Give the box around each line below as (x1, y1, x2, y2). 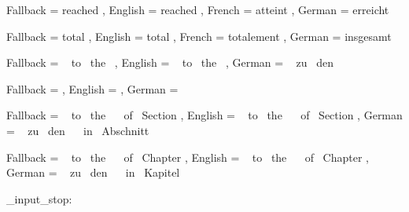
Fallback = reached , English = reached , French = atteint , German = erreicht (6, 2, 389, 17)
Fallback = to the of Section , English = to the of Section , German (6, 107, 403, 123)
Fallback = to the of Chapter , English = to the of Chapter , (6, 148, 369, 165)
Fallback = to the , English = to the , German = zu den (6, 54, 333, 71)
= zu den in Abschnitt (6, 122, 149, 138)
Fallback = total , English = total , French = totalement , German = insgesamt (6, 27, 392, 44)
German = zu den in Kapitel (6, 164, 180, 181)
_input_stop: (6, 190, 72, 207)
